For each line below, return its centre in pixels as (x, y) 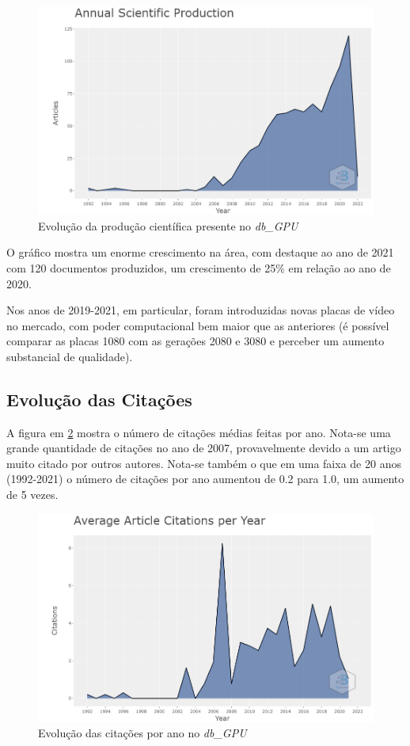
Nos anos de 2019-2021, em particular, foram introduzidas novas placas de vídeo (201, 310)
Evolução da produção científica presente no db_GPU (168, 225)
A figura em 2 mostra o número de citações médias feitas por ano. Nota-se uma (199, 432)
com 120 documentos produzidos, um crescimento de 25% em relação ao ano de (199, 267)
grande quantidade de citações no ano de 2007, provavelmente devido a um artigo (204, 448)
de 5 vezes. (32, 495)
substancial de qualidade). (70, 356)
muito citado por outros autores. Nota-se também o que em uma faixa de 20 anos (204, 463)
